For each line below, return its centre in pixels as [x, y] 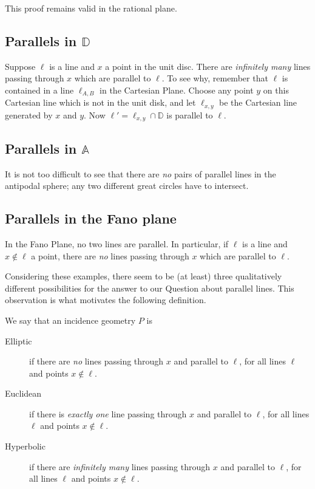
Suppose [20, 66]
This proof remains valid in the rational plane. [91, 8]
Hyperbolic [25, 446]
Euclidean [23, 393]
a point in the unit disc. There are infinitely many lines [208, 66]
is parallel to [190, 115]
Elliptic [19, 340]
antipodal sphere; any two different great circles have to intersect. [127, 186]
